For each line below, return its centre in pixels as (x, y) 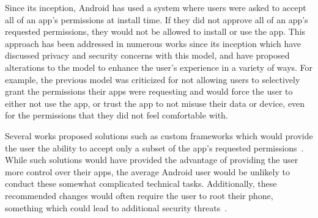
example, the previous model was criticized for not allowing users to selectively (153, 79)
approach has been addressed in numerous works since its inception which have (153, 43)
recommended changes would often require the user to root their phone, (139, 195)
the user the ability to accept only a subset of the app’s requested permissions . (154, 147)
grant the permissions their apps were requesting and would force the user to (149, 91)
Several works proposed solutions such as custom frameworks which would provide (159, 135)
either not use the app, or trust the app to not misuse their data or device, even (155, 103)
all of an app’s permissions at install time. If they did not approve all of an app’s (157, 19)
